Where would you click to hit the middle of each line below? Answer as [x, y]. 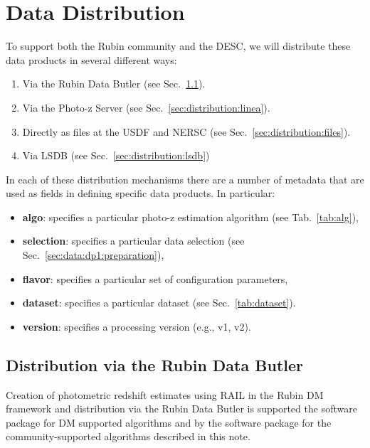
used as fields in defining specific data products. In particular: [141, 193]
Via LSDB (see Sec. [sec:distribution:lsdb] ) [116, 155]
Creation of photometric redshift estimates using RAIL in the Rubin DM [165, 394]
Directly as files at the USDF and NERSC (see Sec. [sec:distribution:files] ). [186, 131]
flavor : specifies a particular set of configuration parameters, [155, 278]
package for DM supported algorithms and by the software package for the [169, 422]
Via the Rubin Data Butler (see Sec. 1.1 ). [114, 84]
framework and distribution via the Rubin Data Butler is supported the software [181, 409]
